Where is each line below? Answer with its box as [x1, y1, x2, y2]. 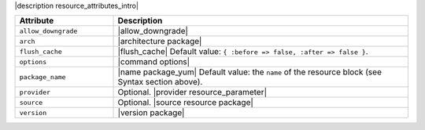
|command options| [117, 56, 190, 67]
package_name [19, 73, 66, 81]
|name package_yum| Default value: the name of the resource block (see [117, 67, 382, 78]
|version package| [117, 107, 185, 118]
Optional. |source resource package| [117, 97, 253, 108]
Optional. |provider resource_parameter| [117, 87, 268, 98]
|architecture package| [117, 36, 202, 47]
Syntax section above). [117, 77, 203, 88]
